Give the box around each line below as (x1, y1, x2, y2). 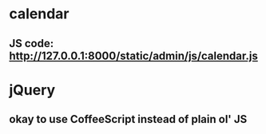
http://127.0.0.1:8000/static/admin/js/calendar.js (9, 49, 258, 62)
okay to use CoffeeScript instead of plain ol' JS (9, 112, 248, 126)
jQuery (9, 81, 56, 99)
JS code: (9, 37, 54, 50)
